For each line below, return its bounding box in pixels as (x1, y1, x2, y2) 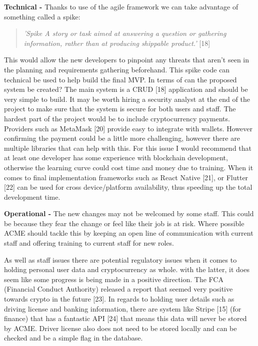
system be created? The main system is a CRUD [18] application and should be (4, 84, 248, 94)
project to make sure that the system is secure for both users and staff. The (4, 103, 236, 114)
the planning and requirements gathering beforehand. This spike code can (4, 64, 230, 74)
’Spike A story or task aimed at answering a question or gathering (23, 28, 226, 38)
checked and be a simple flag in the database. (4, 333, 143, 343)
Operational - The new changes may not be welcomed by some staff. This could (4, 208, 254, 219)
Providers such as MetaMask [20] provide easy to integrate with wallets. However (4, 123, 253, 133)
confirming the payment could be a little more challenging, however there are (4, 133, 240, 143)
